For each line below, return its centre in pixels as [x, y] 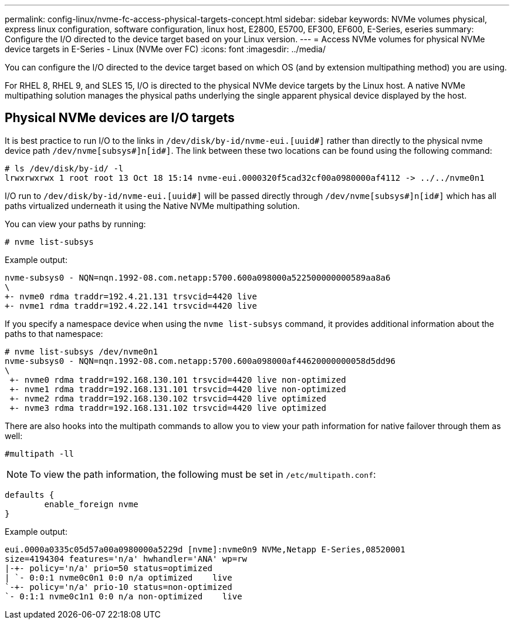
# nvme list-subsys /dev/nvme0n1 [82, 351]
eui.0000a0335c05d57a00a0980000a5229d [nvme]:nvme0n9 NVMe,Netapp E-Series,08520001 [205, 549]
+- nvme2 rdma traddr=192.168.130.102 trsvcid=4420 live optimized [168, 398]
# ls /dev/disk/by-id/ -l [64, 168]
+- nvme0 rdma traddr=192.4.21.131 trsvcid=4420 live [131, 296]
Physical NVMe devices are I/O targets [120, 118]
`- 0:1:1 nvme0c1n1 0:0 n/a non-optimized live [124, 596]
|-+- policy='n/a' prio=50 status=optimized [109, 568]
